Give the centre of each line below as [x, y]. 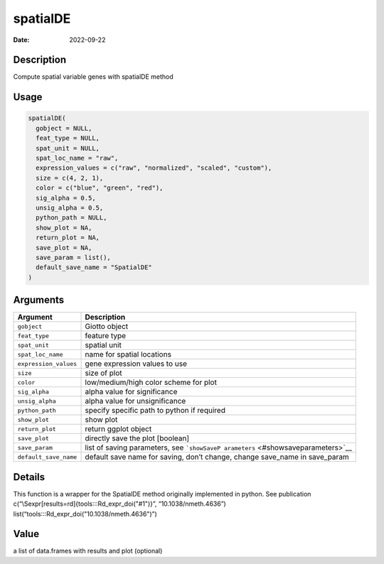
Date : [21, 40]
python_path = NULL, [71, 218]
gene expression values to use [136, 364]
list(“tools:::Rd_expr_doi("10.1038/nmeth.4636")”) [85, 514]
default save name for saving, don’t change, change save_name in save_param [217, 457]
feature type [106, 336]
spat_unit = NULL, [68, 148]
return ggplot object [118, 429]
